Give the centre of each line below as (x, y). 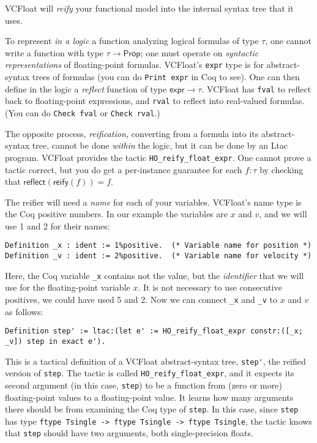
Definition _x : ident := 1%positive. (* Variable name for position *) (158, 246)
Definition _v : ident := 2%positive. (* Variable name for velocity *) (158, 256)
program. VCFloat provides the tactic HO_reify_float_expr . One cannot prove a (158, 157)
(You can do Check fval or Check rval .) (83, 113)
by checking (282, 169)
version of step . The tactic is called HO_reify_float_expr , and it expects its (150, 373)
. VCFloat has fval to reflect (256, 88)
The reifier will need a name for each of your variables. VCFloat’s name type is (153, 202)
